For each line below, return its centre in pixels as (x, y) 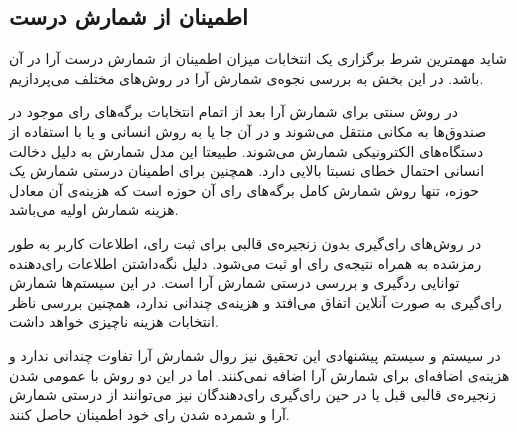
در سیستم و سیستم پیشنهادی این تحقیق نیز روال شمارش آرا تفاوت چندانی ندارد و (255, 354)
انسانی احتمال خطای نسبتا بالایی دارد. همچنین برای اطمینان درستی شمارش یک (247, 170)
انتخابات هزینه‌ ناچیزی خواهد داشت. (114, 321)
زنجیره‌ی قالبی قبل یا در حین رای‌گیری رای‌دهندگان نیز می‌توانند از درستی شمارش (253, 394)
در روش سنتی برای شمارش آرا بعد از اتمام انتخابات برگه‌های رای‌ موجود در (233, 111)
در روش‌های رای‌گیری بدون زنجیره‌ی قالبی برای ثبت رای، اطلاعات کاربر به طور (245, 242)
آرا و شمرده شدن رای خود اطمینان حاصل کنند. (149, 413)
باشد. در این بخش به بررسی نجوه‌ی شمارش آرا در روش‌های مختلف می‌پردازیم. (246, 77)
